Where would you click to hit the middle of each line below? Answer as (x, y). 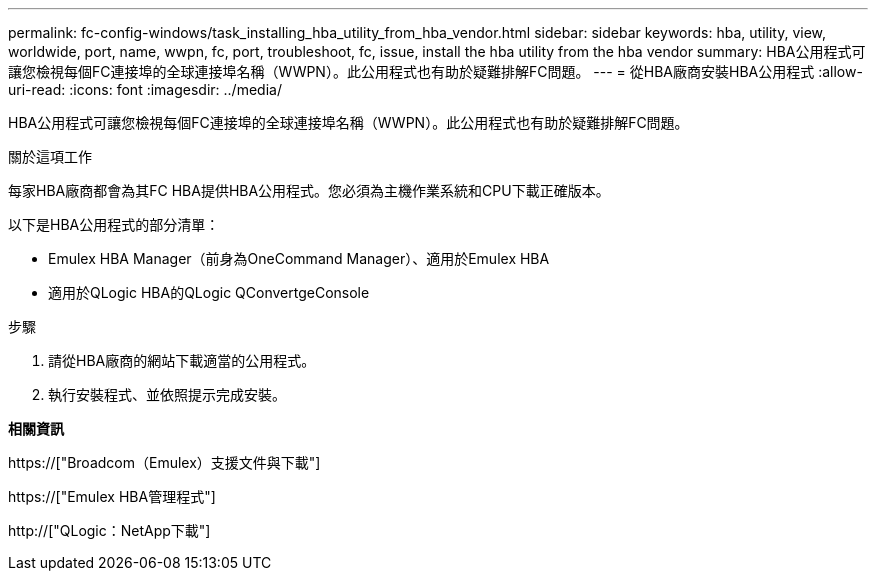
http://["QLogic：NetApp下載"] (109, 530)
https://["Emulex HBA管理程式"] (112, 496)
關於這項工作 (50, 156)
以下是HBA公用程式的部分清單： (114, 224)
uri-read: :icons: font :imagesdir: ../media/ (145, 89)
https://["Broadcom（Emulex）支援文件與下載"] (164, 462)
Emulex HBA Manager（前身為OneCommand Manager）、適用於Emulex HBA (299, 258)
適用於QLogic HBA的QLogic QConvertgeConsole (209, 292)
